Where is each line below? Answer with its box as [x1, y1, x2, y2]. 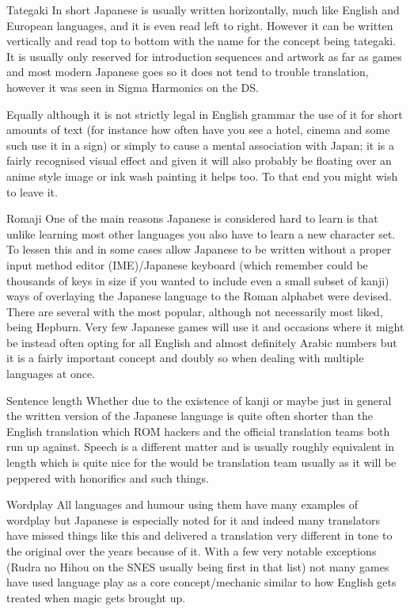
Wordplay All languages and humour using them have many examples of [6, 496, 359, 513]
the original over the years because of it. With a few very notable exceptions [6, 543, 377, 559]
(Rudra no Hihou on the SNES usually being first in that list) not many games [6, 558, 389, 575]
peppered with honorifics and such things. [6, 469, 209, 486]
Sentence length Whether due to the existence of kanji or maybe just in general [6, 391, 392, 408]
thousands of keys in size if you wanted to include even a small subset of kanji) [6, 272, 389, 288]
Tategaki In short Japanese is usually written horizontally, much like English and [6, 2, 400, 17]
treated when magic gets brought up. [6, 589, 186, 605]
